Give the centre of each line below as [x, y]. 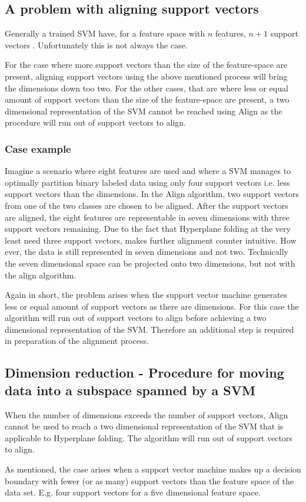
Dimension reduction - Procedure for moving [144, 373]
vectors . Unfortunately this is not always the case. [96, 45]
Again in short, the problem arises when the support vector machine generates [146, 295]
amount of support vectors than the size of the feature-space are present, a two [147, 99]
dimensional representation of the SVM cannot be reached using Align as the [144, 111]
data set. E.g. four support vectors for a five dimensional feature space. [133, 492]
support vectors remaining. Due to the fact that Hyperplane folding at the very [148, 229]
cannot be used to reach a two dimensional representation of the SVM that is [144, 426]
